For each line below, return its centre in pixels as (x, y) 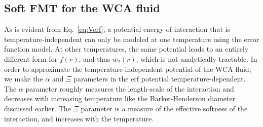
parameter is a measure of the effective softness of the (164, 108)
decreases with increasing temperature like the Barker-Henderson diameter (120, 98)
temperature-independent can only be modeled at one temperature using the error (132, 39)
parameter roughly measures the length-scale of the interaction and (130, 88)
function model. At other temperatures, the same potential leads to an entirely (126, 49)
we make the (24, 79)
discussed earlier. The (37, 108)
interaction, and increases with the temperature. (79, 118)
